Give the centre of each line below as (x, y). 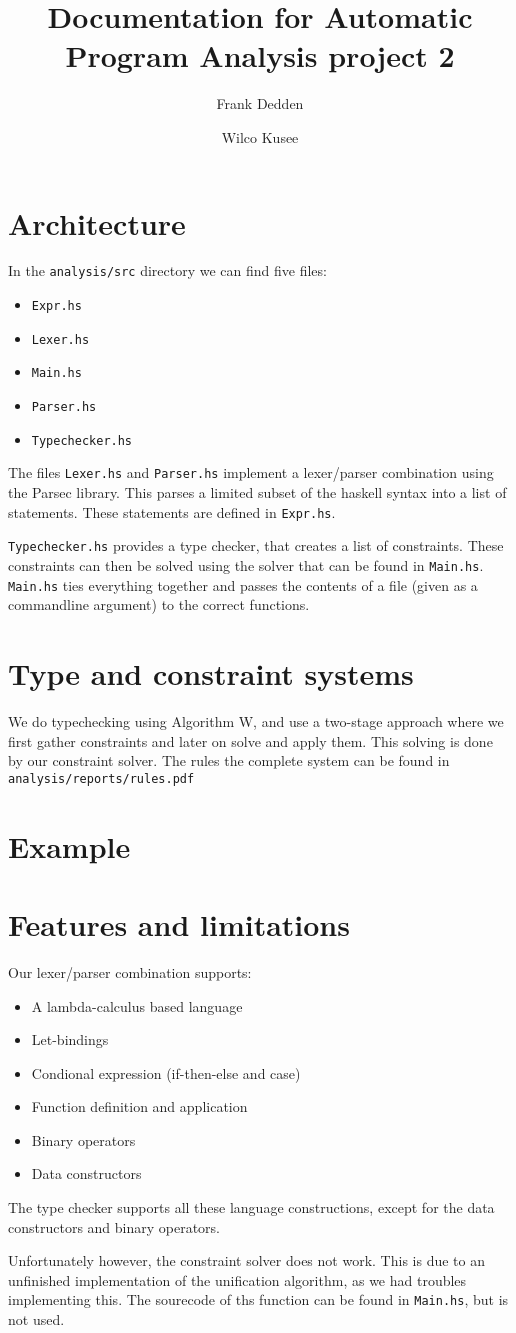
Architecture (97, 222)
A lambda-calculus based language (137, 1005)
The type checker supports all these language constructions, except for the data (251, 1207)
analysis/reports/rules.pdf (101, 778)
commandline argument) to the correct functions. (159, 604)
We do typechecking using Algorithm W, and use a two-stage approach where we (256, 720)
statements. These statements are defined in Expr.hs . (172, 511)
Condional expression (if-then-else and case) (166, 1072)
